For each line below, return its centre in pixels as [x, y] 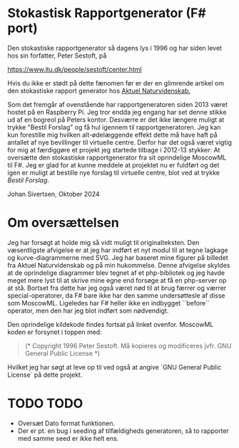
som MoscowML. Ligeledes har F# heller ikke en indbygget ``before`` [109, 303]
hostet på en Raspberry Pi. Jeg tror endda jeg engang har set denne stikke [117, 112]
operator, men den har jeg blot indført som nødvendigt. [88, 311]
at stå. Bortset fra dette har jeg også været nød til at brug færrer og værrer [117, 288]
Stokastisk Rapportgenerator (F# [107, 13]
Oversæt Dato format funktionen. [66, 423]
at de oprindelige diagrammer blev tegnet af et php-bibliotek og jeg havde [116, 273]
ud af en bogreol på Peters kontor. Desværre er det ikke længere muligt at [116, 120]
